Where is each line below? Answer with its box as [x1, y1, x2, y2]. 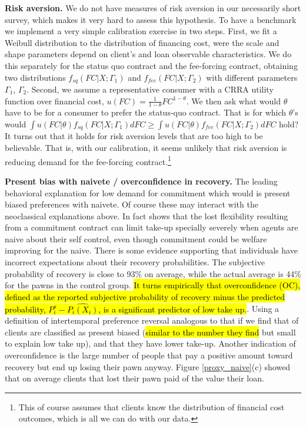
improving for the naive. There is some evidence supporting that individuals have [5, 244, 298, 256]
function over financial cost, [5, 94, 104, 107]
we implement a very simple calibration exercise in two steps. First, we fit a [5, 25, 277, 37]
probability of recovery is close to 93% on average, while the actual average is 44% [5, 267, 301, 279]
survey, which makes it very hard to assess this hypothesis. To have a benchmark [5, 13, 297, 25]
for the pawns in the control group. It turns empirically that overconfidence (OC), [5, 279, 301, 291]
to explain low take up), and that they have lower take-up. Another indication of [5, 337, 296, 350]
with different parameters [206, 71, 298, 83]
